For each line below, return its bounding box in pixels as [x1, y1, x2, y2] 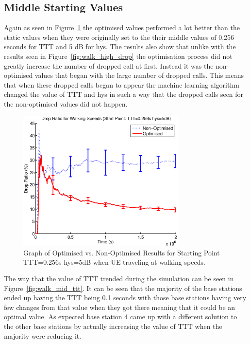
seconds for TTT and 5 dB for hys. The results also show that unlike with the [4, 41, 236, 52]
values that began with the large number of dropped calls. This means [34, 70, 244, 80]
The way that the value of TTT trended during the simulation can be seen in [4, 273, 234, 284]
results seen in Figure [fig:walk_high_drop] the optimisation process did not [4, 51, 233, 61]
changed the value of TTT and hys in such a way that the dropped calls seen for [4, 89, 244, 99]
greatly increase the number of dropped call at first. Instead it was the [4, 60, 214, 71]
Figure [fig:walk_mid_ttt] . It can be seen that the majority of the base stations [4, 283, 242, 293]
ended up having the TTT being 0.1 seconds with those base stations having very [4, 292, 247, 303]
